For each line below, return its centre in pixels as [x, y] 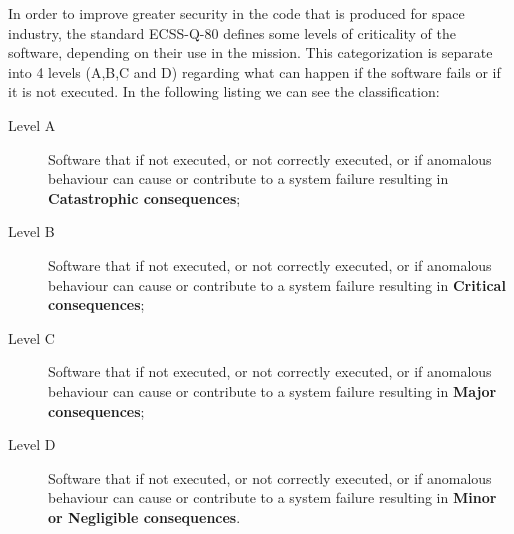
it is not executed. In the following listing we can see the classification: [224, 91]
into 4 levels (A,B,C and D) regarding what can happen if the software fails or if [254, 71]
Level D [32, 444]
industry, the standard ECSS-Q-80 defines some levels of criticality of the [232, 32]
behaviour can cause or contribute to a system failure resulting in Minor [272, 497]
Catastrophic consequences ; [144, 197]
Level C [31, 337]
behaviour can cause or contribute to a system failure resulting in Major [272, 390]
